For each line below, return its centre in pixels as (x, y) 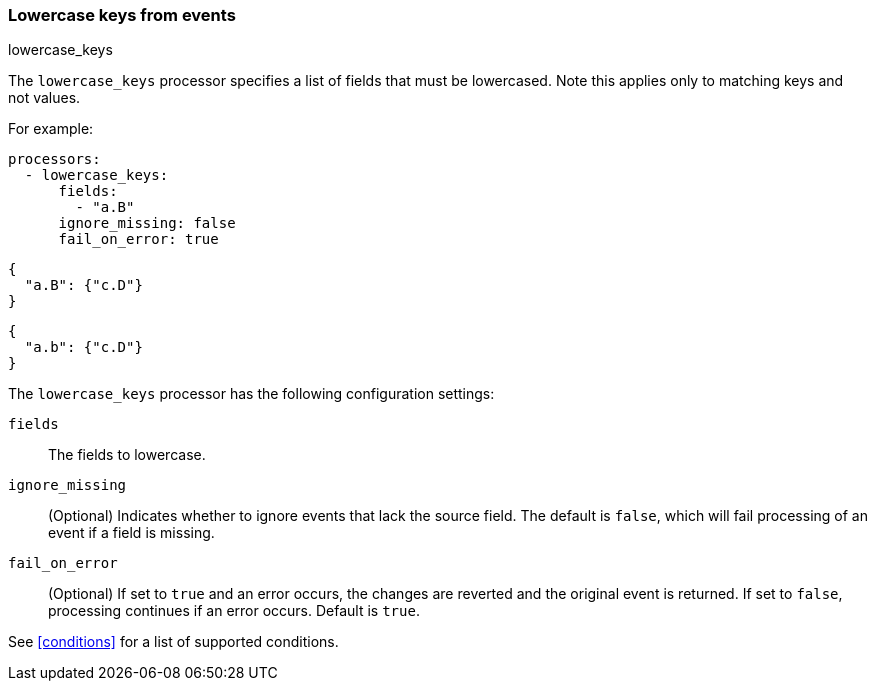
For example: (51, 129)
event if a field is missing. (131, 533)
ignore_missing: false (147, 223)
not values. (44, 98)
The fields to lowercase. (127, 455)
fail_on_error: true (138, 239)
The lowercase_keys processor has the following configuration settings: (251, 394)
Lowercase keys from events (122, 15)
